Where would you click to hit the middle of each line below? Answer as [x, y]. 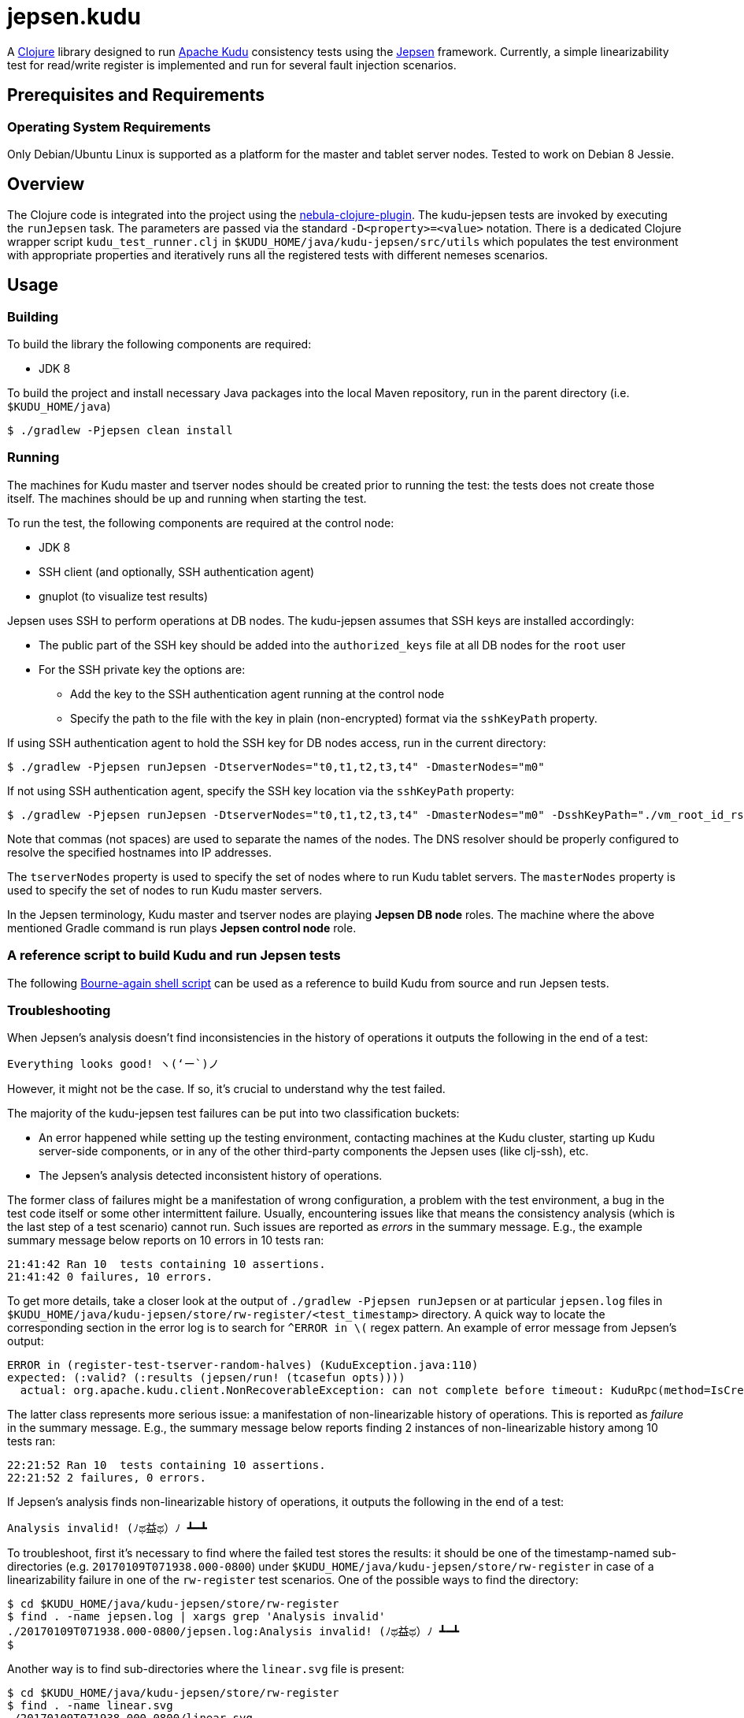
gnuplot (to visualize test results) [124, 596]
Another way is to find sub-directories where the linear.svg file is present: [206, 1669]
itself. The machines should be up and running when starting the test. [187, 498]
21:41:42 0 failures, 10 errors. [110, 1277]
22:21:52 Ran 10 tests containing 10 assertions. [167, 1465]
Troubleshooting [59, 1010]
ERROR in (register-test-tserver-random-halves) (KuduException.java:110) [243, 1365]
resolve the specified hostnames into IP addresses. [140, 852]
